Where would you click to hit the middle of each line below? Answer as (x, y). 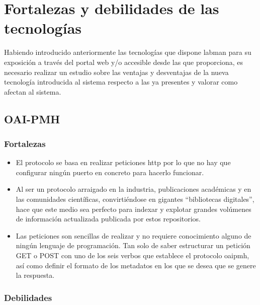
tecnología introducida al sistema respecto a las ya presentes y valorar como (121, 82)
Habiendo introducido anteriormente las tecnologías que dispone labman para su (128, 52)
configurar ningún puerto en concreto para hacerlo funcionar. (110, 172)
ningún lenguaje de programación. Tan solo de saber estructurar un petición (133, 245)
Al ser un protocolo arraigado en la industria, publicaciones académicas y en (134, 189)
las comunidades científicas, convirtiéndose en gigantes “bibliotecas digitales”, (135, 199)
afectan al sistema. (33, 91)
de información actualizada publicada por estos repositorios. (108, 219)
